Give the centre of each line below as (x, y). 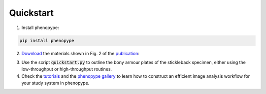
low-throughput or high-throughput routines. (67, 69)
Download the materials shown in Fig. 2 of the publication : (81, 53)
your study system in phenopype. (55, 83)
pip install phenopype (47, 40)
